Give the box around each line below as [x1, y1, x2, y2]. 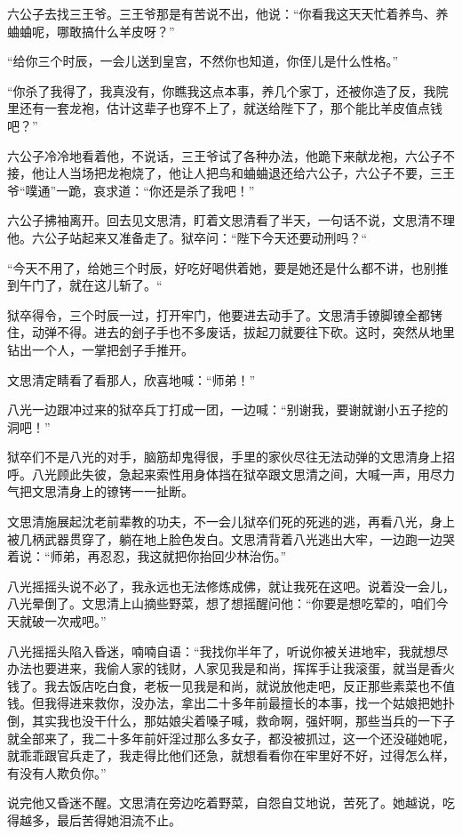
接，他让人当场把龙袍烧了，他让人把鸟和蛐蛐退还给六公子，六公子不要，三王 [7, 164, 455, 182]
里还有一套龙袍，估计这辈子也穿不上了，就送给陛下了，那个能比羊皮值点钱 [7, 99, 442, 117]
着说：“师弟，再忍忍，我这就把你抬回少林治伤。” [7, 547, 287, 566]
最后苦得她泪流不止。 [56, 810, 181, 829]
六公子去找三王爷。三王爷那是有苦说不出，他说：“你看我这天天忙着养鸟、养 [7, 4, 449, 22]
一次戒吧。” [44, 612, 107, 630]
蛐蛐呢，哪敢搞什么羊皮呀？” [7, 21, 175, 40]
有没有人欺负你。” [7, 763, 107, 782]
